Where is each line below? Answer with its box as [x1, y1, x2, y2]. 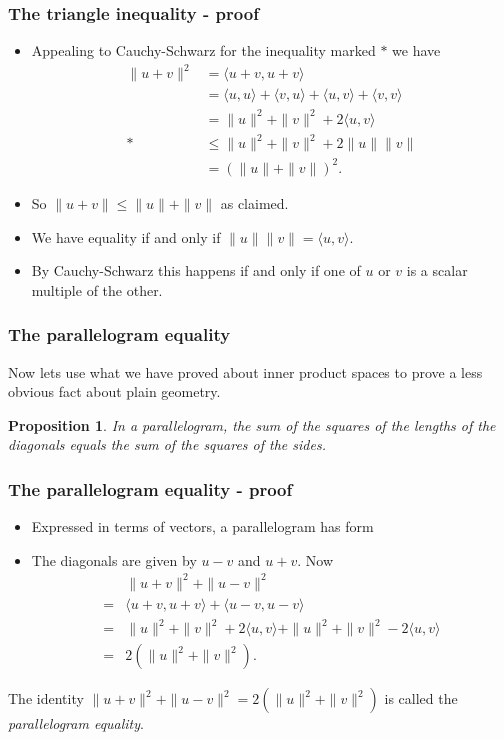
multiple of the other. [31, 279, 163, 300]
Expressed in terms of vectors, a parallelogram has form [31, 516, 374, 537]
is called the [384, 688, 458, 709]
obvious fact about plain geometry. [8, 381, 221, 402]
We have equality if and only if [31, 226, 221, 247]
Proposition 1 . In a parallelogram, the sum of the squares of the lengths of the [8, 414, 496, 435]
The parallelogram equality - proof [8, 476, 293, 501]
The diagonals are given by [31, 549, 197, 570]
